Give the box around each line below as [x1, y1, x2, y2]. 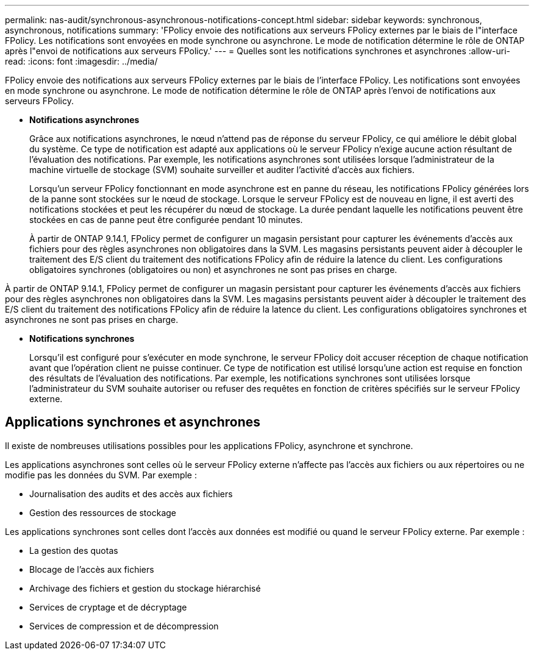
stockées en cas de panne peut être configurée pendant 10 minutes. [29, 214, 303, 225]
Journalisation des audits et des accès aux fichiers [29, 488, 233, 499]
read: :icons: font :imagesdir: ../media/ [5, 56, 158, 66]
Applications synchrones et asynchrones [5, 414, 261, 430]
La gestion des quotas [29, 545, 118, 556]
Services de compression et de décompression [29, 620, 219, 631]
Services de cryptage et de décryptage [29, 601, 187, 612]
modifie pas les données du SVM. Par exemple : [5, 469, 197, 480]
